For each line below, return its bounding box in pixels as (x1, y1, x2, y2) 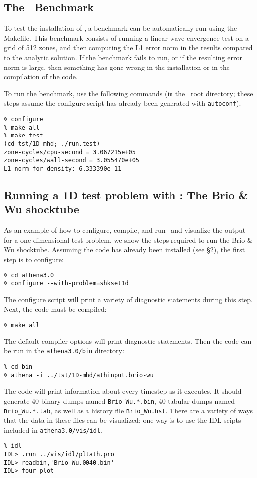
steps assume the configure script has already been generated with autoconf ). (4, 98, 241, 108)
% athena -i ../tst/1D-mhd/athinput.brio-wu (4, 371, 154, 379)
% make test (4, 132, 43, 139)
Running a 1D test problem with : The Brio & (4, 187, 248, 202)
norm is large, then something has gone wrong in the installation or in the (4, 62, 230, 72)
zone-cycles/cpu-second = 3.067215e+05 (4, 148, 136, 156)
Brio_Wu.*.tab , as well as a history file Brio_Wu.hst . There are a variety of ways (4, 405, 253, 415)
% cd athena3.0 (4, 272, 54, 279)
